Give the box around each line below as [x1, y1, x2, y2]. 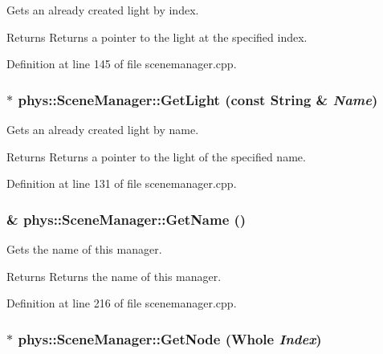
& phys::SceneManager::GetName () [6, 209, 247, 229]
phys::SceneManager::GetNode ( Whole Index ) [18, 328, 322, 348]
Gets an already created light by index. [6, 2, 199, 18]
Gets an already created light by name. [6, 121, 199, 137]
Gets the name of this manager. [6, 241, 162, 257]
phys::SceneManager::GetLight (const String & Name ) [18, 89, 378, 109]
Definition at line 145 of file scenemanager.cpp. [6, 55, 237, 72]
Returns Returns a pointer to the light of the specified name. [6, 148, 306, 165]
